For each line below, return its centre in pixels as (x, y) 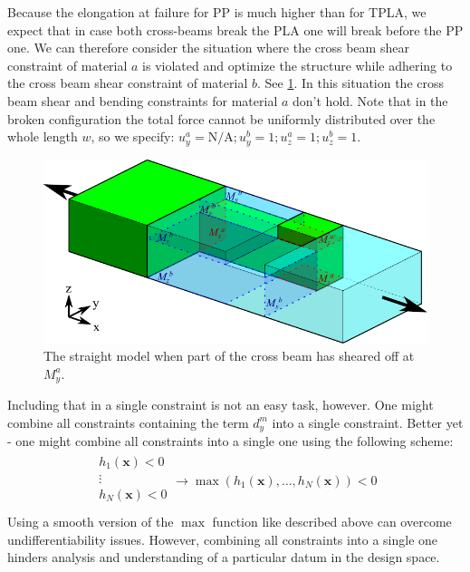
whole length (43, 136)
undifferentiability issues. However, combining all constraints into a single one (223, 539)
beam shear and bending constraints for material (143, 100)
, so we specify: (133, 136)
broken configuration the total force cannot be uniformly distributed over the (221, 118)
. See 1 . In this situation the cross (350, 83)
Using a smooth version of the (91, 522)
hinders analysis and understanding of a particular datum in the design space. (224, 557)
